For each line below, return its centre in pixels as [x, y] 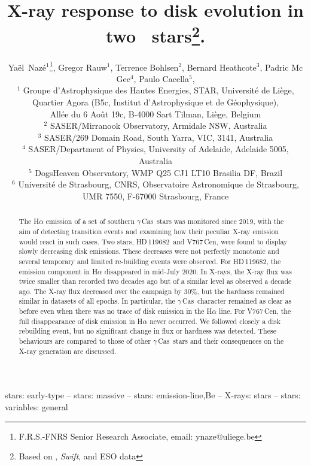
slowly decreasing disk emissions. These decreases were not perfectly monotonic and [149, 251]
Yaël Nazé [27, 67]
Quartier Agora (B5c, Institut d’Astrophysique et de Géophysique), [155, 102]
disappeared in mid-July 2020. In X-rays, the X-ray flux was [198, 271]
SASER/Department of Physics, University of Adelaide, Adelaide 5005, [158, 149]
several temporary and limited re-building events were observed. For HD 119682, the [150, 261]
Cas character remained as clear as [237, 301]
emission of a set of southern [90, 221]
